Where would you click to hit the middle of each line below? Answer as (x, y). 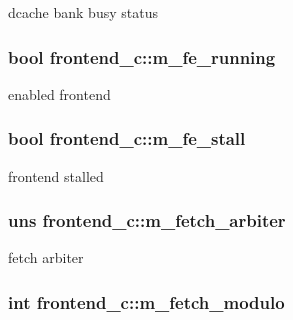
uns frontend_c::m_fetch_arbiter (147, 220)
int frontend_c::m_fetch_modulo (146, 301)
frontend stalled (56, 175)
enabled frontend (59, 93)
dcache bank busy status (83, 12)
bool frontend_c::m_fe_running (142, 56)
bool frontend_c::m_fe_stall (127, 138)
